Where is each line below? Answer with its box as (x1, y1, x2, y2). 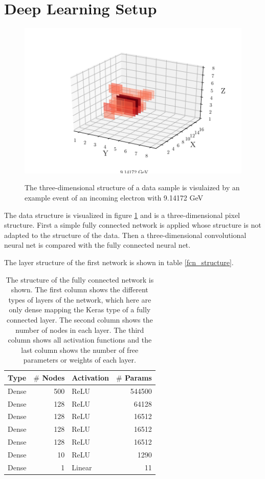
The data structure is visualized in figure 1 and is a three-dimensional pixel (4, 209, 240, 220)
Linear (72, 462, 92, 472)
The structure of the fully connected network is (6, 274, 154, 285)
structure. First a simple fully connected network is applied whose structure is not (4, 219, 261, 230)
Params (125, 372, 152, 383)
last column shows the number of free (21, 344, 139, 355)
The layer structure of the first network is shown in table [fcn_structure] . (4, 256, 234, 267)
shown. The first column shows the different (11, 284, 148, 295)
